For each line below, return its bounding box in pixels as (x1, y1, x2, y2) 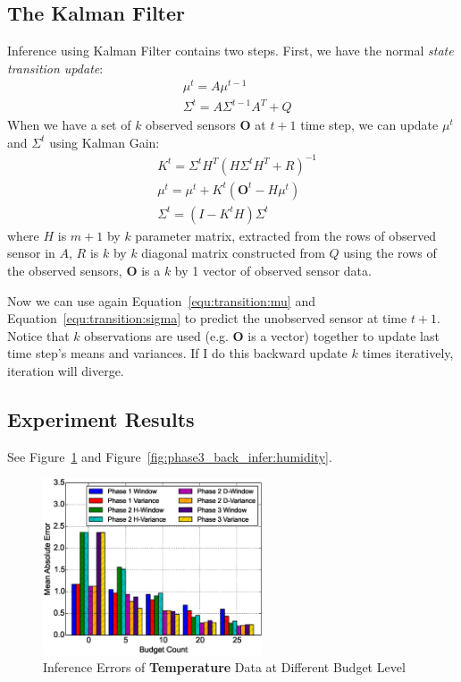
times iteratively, (362, 344, 454, 362)
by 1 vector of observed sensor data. (174, 261, 372, 279)
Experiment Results (7, 405, 195, 432)
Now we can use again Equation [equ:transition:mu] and (7, 291, 315, 310)
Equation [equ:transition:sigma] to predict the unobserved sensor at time (7, 309, 407, 328)
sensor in (7, 243, 55, 262)
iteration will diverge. (7, 361, 124, 379)
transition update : (7, 58, 104, 77)
